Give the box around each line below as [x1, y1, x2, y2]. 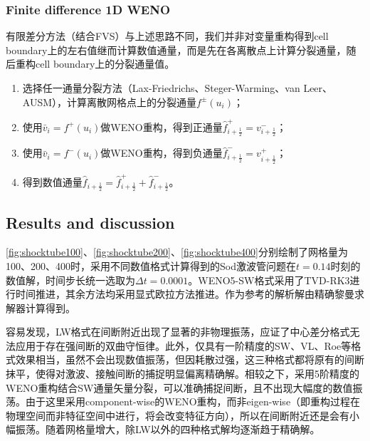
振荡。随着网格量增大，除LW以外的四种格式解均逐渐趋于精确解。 [15, 422, 320, 437]
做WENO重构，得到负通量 [100, 145, 223, 160]
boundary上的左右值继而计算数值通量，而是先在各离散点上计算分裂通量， [6, 42, 347, 57]
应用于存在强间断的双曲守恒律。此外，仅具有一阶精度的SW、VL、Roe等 [15, 338, 351, 353]
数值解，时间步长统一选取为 [6, 272, 135, 287]
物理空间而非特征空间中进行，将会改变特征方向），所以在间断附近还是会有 [6, 408, 349, 422]
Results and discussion [6, 211, 175, 233]
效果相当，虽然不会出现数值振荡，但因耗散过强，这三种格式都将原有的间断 [15, 352, 364, 367]
